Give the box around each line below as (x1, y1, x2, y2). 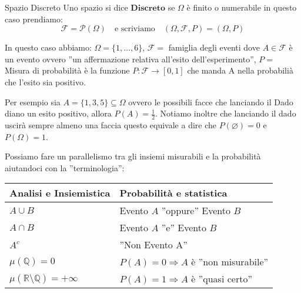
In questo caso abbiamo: (5, 41, 92, 54)
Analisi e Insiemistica (9, 186, 111, 200)
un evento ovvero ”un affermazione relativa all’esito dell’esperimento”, (5, 52, 256, 65)
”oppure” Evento (161, 204, 230, 218)
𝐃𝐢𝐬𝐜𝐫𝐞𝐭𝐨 (131, 4, 165, 12)
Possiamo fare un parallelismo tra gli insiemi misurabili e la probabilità (5, 150, 261, 162)
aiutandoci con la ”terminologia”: (5, 161, 125, 174)
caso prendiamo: (5, 12, 63, 25)
